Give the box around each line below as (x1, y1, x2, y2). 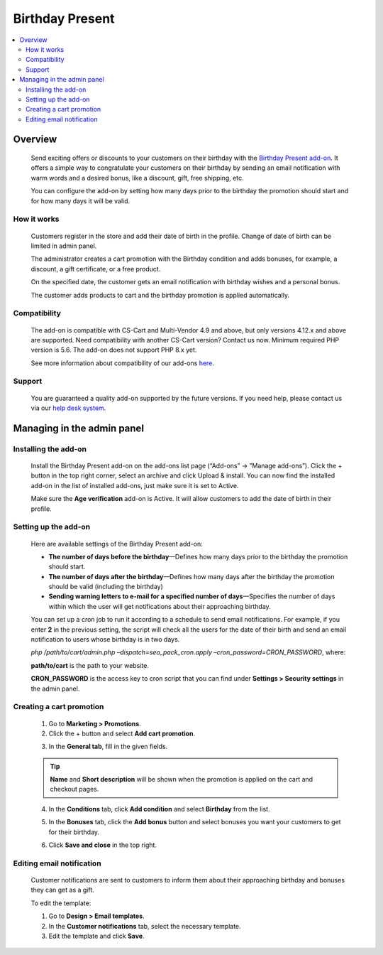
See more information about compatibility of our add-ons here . (30, 359, 214, 367)
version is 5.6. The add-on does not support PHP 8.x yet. (30, 345, 197, 355)
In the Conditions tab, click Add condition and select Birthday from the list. (48, 804, 270, 813)
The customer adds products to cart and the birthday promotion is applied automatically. (30, 291, 290, 299)
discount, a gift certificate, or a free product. (30, 264, 161, 273)
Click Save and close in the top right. (48, 841, 157, 849)
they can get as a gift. (30, 885, 95, 895)
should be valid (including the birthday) (48, 583, 163, 591)
